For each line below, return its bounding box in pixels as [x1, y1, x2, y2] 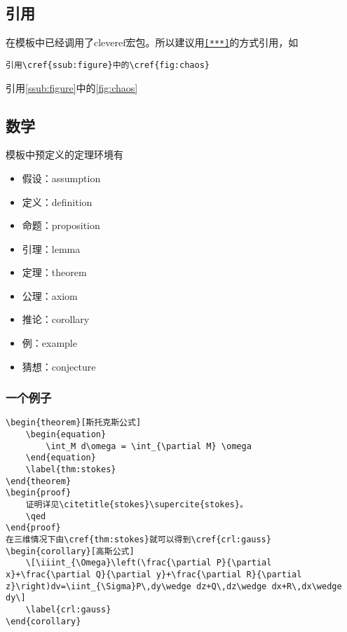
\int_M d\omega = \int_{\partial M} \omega [46, 441, 252, 451]
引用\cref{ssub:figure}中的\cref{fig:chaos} [6, 60, 210, 70]
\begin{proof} [6, 488, 72, 498]
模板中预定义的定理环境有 [6, 147, 123, 162]
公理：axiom [22, 288, 78, 303]
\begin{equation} [25, 430, 107, 440]
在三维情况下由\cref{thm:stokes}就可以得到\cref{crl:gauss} [6, 535, 271, 545]
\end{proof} [6, 523, 61, 533]
